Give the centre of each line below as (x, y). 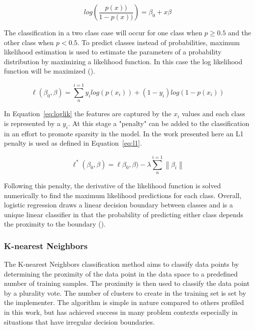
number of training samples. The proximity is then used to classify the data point (127, 283)
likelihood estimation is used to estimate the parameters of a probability (113, 52)
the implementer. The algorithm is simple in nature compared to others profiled (124, 302)
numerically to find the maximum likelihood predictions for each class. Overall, (123, 195)
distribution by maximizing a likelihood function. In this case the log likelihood (123, 61)
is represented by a (32, 123)
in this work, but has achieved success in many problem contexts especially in (121, 312)
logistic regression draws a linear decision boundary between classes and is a (118, 205)
